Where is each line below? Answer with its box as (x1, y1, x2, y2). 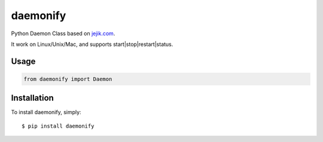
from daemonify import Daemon (23, 75, 112, 82)
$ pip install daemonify (22, 122, 95, 129)
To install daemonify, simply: (11, 109, 81, 116)
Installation (11, 93, 54, 103)
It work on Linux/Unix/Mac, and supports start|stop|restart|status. (11, 41, 173, 48)
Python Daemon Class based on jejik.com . (11, 30, 115, 37)
